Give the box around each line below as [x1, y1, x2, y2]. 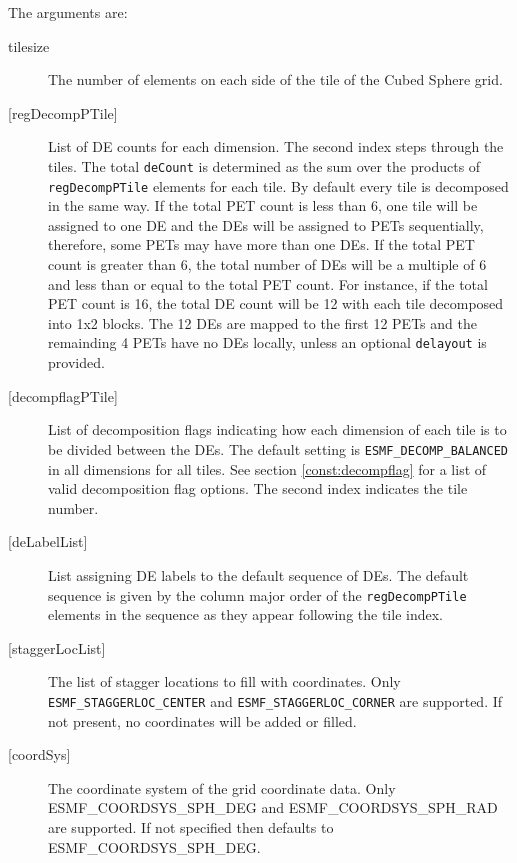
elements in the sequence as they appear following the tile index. [48, 604, 443, 625]
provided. [48, 352, 105, 373]
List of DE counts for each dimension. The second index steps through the [48, 136, 504, 157]
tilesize [8, 35, 50, 56]
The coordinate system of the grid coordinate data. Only [48, 777, 396, 798]
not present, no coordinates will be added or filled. [48, 710, 357, 731]
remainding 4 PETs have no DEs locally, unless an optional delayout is [48, 332, 487, 353]
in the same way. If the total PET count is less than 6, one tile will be [48, 195, 478, 216]
